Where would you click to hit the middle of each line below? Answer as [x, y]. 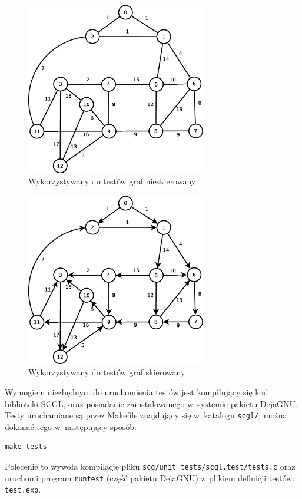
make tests [26, 447]
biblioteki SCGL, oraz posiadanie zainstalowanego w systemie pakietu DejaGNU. [151, 403]
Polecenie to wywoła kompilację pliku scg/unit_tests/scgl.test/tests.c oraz [150, 466]
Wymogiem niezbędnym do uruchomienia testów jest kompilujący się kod [137, 391]
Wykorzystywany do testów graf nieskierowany [112, 181]
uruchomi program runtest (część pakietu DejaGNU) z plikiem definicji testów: [150, 477]
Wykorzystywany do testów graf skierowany [107, 372]
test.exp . [23, 489]
